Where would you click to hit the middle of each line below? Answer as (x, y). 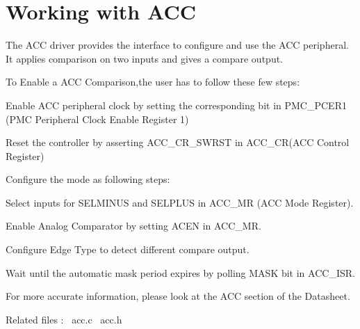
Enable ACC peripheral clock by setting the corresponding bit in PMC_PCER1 (176, 105)
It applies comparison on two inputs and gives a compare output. (144, 58)
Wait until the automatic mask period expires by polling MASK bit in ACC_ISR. (180, 272)
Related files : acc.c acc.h (64, 319)
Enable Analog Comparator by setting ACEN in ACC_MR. (133, 226)
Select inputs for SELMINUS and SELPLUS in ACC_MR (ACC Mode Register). (180, 202)
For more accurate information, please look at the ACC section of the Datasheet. (178, 296)
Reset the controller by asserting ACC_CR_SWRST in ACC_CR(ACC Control (178, 142)
